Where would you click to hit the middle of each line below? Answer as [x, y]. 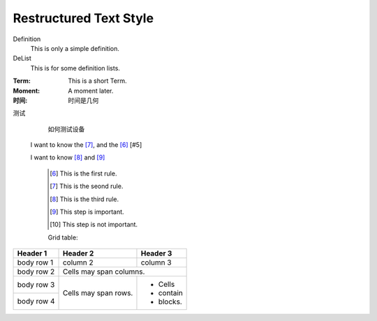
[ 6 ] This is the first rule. [83, 173]
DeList [22, 58]
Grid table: [63, 237]
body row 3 [36, 284]
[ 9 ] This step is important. [87, 212]
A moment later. [91, 91]
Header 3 [156, 253]
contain [170, 293]
